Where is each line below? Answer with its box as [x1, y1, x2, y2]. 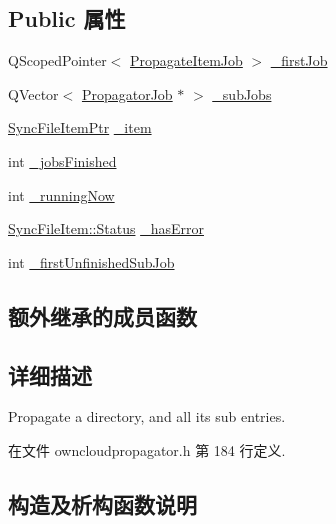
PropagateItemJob [129, 50, 243, 71]
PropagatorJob [81, 83, 173, 104]
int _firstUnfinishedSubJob [8, 251, 175, 272]
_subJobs [212, 83, 272, 104]
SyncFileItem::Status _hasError [8, 218, 204, 239]
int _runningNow [8, 184, 115, 205]
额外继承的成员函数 [8, 300, 197, 331]
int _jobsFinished [8, 150, 117, 171]
